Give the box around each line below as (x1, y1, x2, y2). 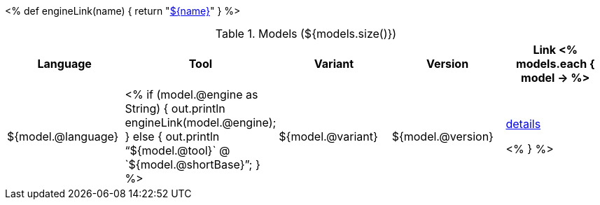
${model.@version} (391, 129, 494, 143)
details (505, 117, 541, 131)
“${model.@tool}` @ (125, 143, 230, 157)
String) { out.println (125, 101, 225, 115)
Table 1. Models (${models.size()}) (215, 27, 397, 41)
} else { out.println (125, 129, 220, 143)
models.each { (516, 57, 595, 71)
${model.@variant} (279, 129, 378, 143)
